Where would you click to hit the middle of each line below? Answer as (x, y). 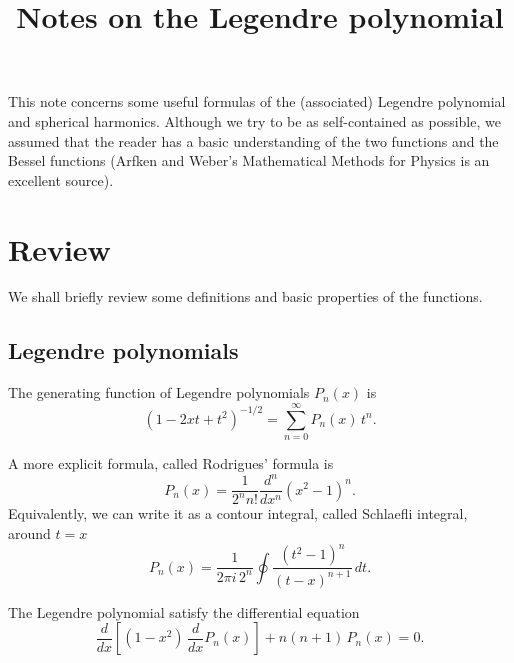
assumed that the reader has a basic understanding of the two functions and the (253, 140)
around (29, 533)
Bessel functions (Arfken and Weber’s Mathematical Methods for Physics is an (249, 160)
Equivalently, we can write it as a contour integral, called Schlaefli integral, (238, 513)
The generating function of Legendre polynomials (159, 392)
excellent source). (61, 179)
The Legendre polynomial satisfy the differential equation (184, 611)
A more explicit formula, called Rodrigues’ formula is (171, 462)
